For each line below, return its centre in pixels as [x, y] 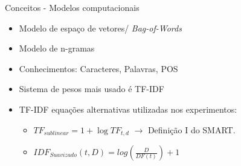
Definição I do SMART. [191, 129]
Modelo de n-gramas [57, 48]
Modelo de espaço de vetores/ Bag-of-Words [100, 28]
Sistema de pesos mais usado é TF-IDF [92, 89]
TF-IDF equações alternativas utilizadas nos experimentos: [128, 109]
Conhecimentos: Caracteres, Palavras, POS [98, 68]
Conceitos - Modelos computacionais [72, 7]
